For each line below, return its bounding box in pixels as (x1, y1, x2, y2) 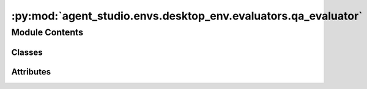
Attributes (11, 66, 51, 77)
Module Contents (11, 27, 84, 38)
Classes (11, 47, 43, 57)
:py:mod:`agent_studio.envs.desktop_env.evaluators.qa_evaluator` (11, 9, 363, 23)
